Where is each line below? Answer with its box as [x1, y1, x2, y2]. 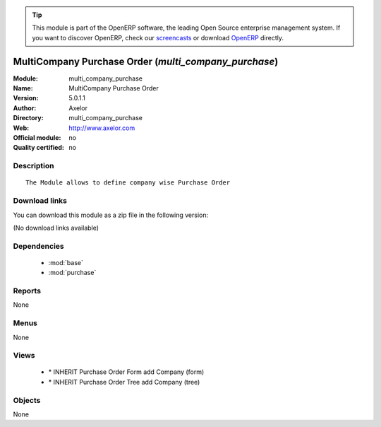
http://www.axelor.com [68, 124, 135, 132]
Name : [13, 84, 33, 93]
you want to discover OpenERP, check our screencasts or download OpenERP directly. [32, 33, 284, 42]
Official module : [13, 134, 61, 142]
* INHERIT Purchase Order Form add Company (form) [48, 368, 205, 376]
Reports [13, 286, 42, 296]
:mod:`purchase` [48, 269, 97, 277]
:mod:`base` [48, 258, 84, 267]
